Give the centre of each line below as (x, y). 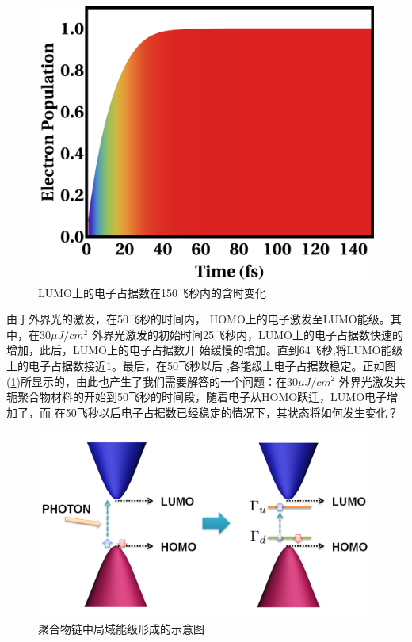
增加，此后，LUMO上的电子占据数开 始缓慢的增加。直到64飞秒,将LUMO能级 (205, 350)
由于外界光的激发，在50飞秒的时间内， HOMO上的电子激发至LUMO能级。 (198, 319)
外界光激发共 (372, 381)
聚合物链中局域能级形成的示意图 (121, 628)
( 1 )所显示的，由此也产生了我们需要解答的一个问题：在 (147, 381)
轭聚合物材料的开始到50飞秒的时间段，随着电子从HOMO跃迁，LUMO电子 (197, 397)
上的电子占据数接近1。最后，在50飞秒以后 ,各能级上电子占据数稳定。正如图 (201, 365)
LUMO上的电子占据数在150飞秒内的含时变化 (152, 292)
